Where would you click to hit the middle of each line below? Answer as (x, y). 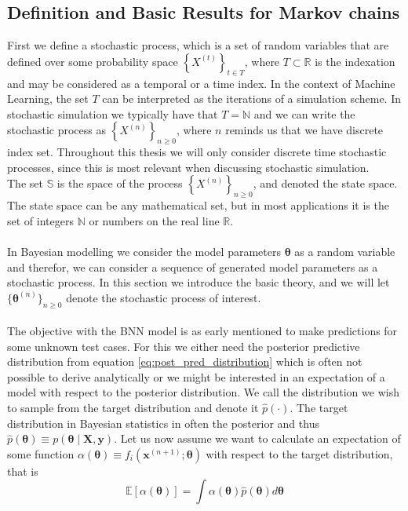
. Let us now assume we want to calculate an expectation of (257, 438)
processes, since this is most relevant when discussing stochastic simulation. (188, 167)
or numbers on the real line (154, 220)
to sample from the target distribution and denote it (133, 408)
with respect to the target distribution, (299, 453)
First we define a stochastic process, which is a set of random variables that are (198, 45)
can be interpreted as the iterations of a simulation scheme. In (251, 99)
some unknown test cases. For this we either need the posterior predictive (184, 346)
